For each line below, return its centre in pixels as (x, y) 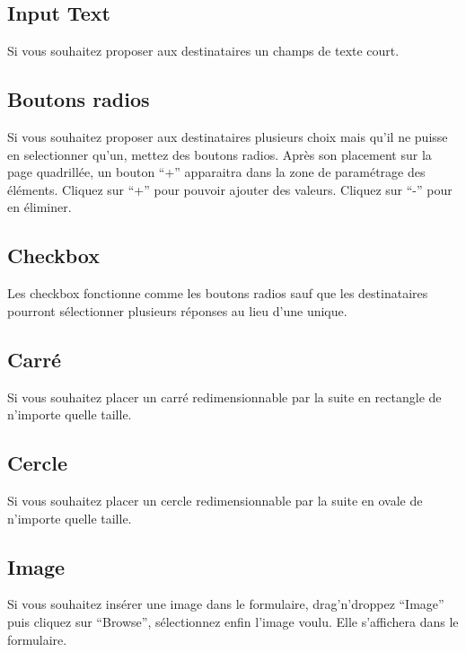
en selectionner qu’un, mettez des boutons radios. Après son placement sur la (220, 154)
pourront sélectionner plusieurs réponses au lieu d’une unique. (177, 310)
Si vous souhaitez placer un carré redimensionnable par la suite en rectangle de (224, 396)
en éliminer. (40, 207)
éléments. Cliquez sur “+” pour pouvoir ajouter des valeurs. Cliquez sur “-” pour (230, 189)
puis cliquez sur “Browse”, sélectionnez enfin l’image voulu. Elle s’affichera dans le (233, 621)
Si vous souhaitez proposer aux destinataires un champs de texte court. (203, 51)
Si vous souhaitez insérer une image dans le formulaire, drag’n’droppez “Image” (226, 604)
